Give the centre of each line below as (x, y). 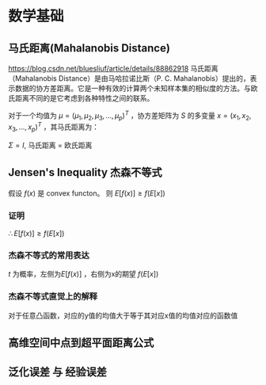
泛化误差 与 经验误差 (57, 372)
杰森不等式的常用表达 (49, 255)
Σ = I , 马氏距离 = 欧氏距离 (50, 145)
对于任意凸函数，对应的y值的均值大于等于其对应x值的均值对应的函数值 (123, 315)
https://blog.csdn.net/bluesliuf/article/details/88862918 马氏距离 (114, 69)
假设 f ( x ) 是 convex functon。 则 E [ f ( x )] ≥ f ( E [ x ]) (87, 193)
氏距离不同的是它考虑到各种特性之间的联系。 (81, 98)
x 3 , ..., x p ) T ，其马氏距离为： (54, 127)
